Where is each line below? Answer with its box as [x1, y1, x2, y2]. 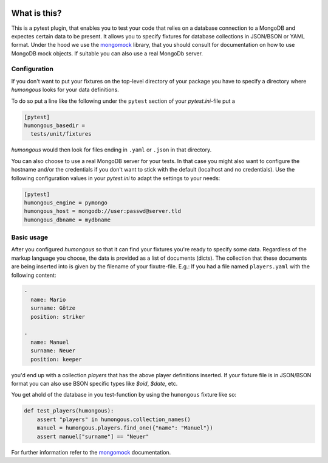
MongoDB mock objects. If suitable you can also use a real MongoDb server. [11, 49, 203, 57]
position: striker [30, 313, 85, 320]
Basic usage [11, 233, 49, 242]
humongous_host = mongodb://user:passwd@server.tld [24, 207, 182, 215]
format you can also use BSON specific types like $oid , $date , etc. [11, 380, 178, 388]
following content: [11, 271, 56, 279]
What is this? [11, 8, 62, 18]
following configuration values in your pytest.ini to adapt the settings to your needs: [11, 174, 220, 182]
